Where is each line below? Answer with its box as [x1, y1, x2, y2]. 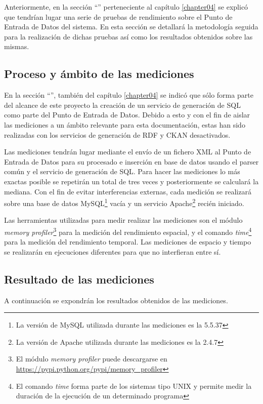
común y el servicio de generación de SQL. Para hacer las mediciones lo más [4, 166, 240, 177]
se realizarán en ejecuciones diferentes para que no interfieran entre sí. [4, 246, 221, 257]
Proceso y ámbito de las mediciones [4, 66, 194, 82]
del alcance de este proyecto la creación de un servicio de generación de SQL [4, 99, 241, 110]
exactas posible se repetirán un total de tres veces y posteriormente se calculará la [4, 176, 259, 186]
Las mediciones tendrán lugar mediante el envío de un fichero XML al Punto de [4, 146, 251, 157]
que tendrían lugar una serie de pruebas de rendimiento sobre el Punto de [4, 11, 233, 22]
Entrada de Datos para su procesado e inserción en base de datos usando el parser [4, 156, 259, 167]
